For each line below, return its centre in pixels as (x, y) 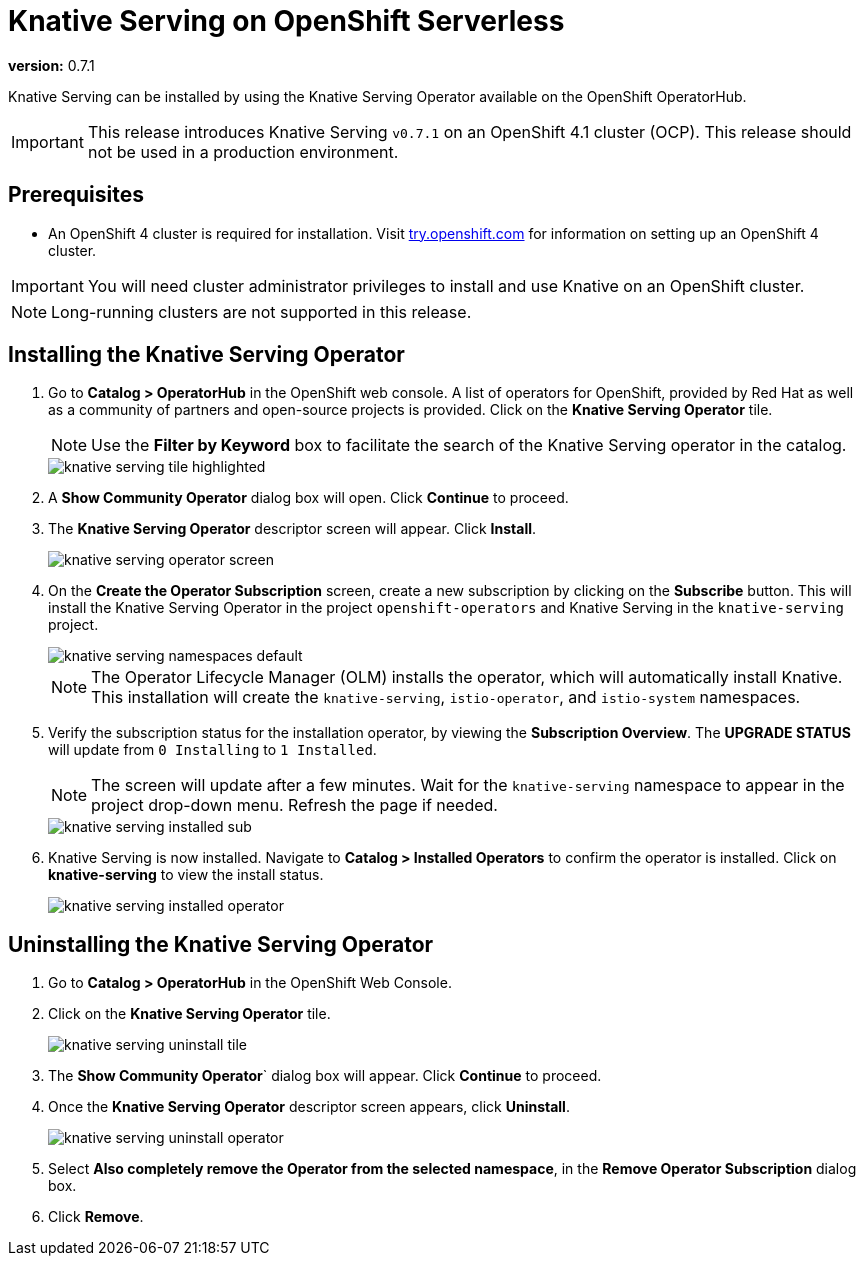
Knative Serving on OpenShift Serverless (286, 21)
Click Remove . (96, 1217)
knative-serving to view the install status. (186, 875)
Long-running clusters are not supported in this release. (261, 311)
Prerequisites (76, 195)
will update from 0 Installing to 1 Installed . (212, 750)
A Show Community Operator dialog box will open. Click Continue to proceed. (308, 498)
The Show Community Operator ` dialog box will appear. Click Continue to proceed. (325, 1076)
